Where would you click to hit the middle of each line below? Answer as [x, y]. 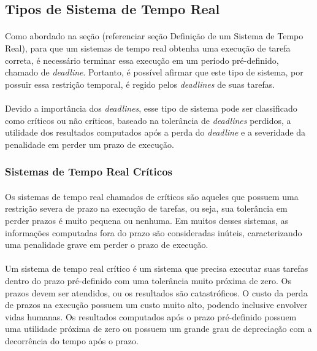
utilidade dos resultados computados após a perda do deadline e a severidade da [155, 132]
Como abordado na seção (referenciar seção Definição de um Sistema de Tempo [154, 36]
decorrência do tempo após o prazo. [72, 340]
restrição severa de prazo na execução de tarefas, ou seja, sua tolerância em [146, 208]
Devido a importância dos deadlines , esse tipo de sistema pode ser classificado [151, 108]
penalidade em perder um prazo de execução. [90, 144]
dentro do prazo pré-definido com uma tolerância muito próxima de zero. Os [148, 280]
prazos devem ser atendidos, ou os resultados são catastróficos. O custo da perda [156, 292]
